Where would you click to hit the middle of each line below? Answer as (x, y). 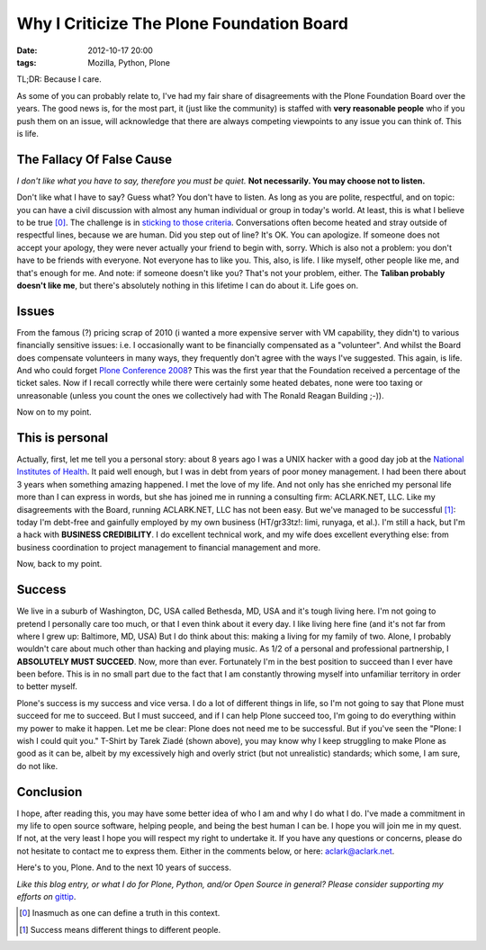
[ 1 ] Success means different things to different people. (120, 929)
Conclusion (49, 792)
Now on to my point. (54, 412)
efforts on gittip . (46, 897)
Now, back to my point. (59, 564)
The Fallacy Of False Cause (94, 159)
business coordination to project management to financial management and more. (169, 547)
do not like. (37, 766)
